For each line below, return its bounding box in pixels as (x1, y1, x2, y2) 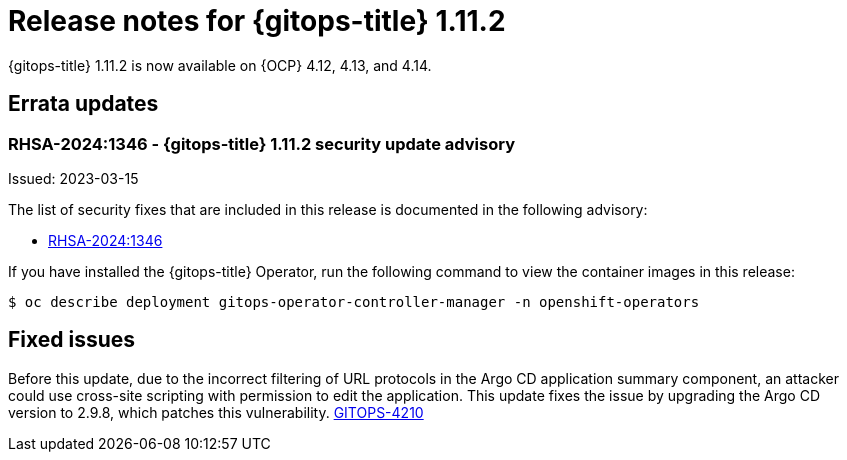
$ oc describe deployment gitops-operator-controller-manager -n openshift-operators (8, 293, 700, 310)
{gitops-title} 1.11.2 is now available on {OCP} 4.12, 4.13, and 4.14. (8, 56, 432, 74)
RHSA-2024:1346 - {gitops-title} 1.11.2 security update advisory (8, 133, 516, 154)
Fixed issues (8, 327, 136, 353)
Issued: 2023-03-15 (8, 169, 139, 187)
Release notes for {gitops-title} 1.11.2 (8, 4, 506, 38)
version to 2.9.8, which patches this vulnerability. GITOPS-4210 (8, 403, 424, 421)
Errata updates (8, 91, 159, 117)
